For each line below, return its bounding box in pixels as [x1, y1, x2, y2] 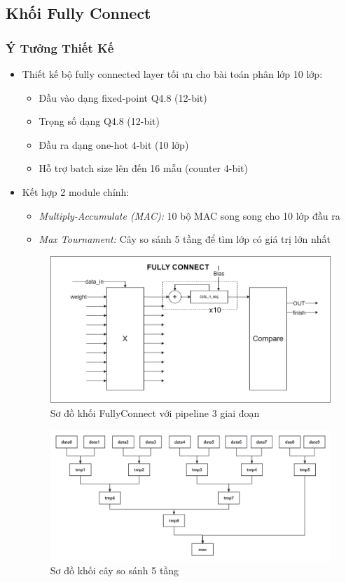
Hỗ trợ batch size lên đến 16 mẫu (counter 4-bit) [39, 161, 249, 176]
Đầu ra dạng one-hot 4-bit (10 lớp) [39, 137, 189, 152]
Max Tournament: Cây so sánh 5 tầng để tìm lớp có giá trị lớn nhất [39, 232, 331, 246]
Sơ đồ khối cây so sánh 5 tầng [50, 563, 179, 578]
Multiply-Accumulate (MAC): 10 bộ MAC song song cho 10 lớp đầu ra [39, 208, 340, 223]
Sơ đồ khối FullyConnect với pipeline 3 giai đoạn [50, 405, 260, 420]
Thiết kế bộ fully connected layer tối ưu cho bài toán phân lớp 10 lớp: [22, 67, 323, 81]
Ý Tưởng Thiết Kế [6, 39, 114, 56]
